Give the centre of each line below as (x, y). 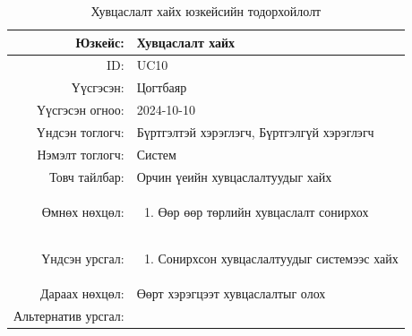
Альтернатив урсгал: (69, 316)
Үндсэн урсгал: (83, 258)
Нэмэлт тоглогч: (81, 154)
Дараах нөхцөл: (82, 293)
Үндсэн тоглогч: (80, 131)
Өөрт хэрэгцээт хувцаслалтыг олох (231, 293)
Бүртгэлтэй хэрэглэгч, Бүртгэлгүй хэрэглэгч (255, 131)
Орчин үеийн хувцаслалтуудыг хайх (234, 176)
